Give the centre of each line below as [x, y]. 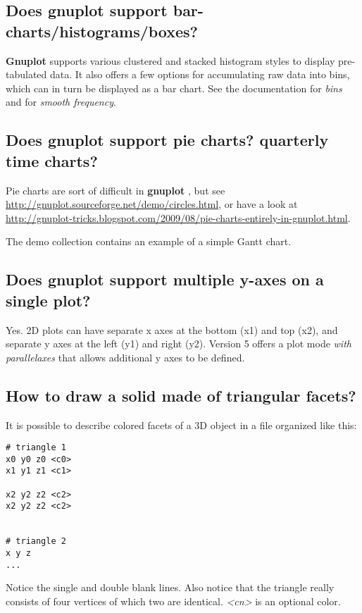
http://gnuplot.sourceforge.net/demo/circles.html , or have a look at [152, 204]
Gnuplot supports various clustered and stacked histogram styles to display [170, 60]
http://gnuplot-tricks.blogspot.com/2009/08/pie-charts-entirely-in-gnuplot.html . [178, 217]
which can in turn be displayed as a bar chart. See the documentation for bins [174, 88]
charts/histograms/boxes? [102, 31]
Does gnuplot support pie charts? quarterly [167, 140]
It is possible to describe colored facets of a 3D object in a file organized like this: [181, 425]
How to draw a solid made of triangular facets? [181, 395]
